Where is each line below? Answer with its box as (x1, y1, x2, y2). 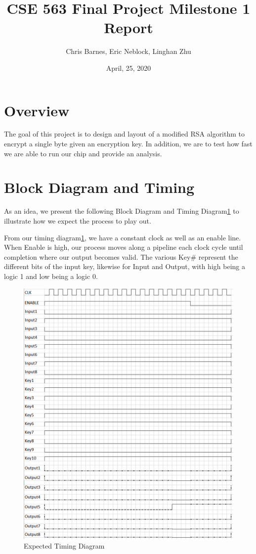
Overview (4, 100, 70, 120)
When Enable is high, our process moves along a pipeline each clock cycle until (4, 242, 243, 252)
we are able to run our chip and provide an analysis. (4, 148, 162, 158)
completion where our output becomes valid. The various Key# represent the (4, 251, 238, 262)
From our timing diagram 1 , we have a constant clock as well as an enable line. (4, 232, 241, 242)
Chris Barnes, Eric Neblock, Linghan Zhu (66, 46, 191, 56)
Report (104, 17, 153, 38)
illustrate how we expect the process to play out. (4, 215, 151, 226)
